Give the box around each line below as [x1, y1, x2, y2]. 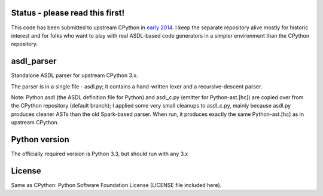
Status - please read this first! [11, 8, 125, 18]
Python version [11, 134, 70, 145]
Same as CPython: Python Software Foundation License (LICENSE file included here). [11, 181, 222, 188]
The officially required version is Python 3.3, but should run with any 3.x [11, 150, 188, 158]
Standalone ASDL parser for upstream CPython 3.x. [11, 72, 138, 79]
